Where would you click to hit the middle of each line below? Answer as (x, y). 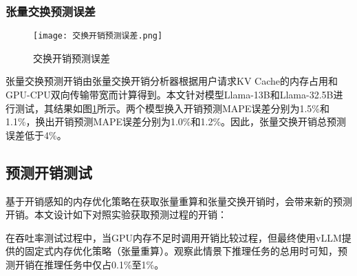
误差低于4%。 (36, 135)
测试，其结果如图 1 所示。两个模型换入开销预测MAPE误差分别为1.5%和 (172, 108)
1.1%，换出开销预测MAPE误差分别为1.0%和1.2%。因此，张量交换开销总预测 (176, 121)
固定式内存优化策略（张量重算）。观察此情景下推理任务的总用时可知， (181, 251)
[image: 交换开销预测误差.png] (98, 36)
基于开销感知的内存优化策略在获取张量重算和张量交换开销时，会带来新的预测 (179, 201)
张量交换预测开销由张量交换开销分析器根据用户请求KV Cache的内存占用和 (172, 81)
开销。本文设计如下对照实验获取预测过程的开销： (116, 214)
